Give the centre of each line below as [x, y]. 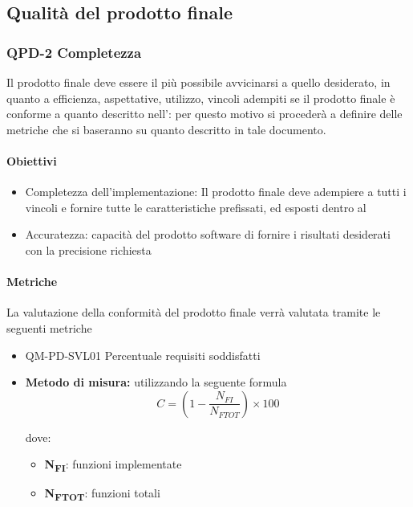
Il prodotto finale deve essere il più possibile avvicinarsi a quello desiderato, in [198, 82]
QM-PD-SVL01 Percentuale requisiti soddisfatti [143, 355]
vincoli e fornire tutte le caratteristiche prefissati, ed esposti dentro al [196, 207]
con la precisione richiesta [88, 249]
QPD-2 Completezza [74, 52]
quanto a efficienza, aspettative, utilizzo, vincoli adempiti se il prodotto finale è [201, 98]
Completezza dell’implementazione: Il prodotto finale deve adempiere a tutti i [216, 192]
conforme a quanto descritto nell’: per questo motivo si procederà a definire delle [204, 114]
